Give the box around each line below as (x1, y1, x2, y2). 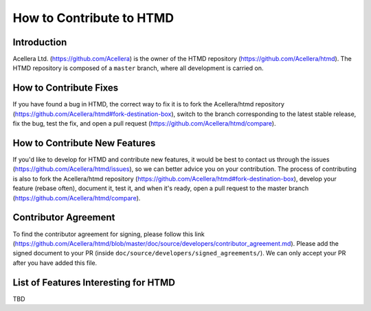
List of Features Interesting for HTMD (12, 277, 175, 288)
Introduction (12, 36, 67, 48)
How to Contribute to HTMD (12, 10, 175, 25)
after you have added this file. (12, 258, 98, 267)
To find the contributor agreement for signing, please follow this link (12, 230, 205, 238)
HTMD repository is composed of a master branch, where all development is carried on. (12, 64, 264, 72)
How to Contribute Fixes (12, 82, 119, 94)
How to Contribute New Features (12, 137, 156, 149)
